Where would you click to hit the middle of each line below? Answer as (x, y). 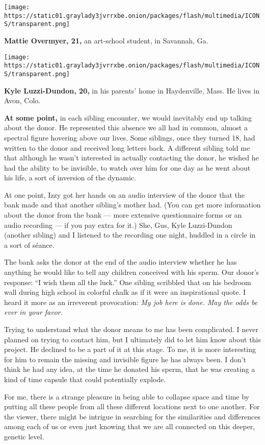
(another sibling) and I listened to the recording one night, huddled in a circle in (130, 235)
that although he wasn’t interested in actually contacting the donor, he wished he (131, 158)
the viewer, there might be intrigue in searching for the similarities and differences (132, 416)
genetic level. (24, 436)
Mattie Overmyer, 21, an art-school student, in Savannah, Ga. (106, 40)
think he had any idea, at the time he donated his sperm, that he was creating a (130, 369)
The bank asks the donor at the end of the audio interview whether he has (121, 262)
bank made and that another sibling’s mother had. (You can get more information (132, 205)
